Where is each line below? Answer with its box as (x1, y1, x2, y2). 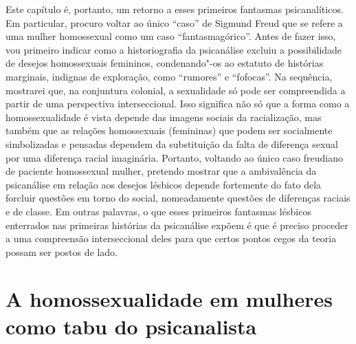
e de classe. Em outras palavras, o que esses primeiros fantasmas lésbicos (5, 204, 311, 218)
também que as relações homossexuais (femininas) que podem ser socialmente (5, 123, 333, 138)
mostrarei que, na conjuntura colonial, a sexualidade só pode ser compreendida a (5, 83, 346, 97)
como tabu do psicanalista (5, 312, 257, 340)
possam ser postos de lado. (5, 244, 118, 259)
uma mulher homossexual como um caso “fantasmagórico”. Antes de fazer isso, (5, 29, 336, 43)
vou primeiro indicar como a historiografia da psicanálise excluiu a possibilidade (5, 42, 342, 56)
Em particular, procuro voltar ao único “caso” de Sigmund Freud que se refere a (5, 15, 343, 30)
